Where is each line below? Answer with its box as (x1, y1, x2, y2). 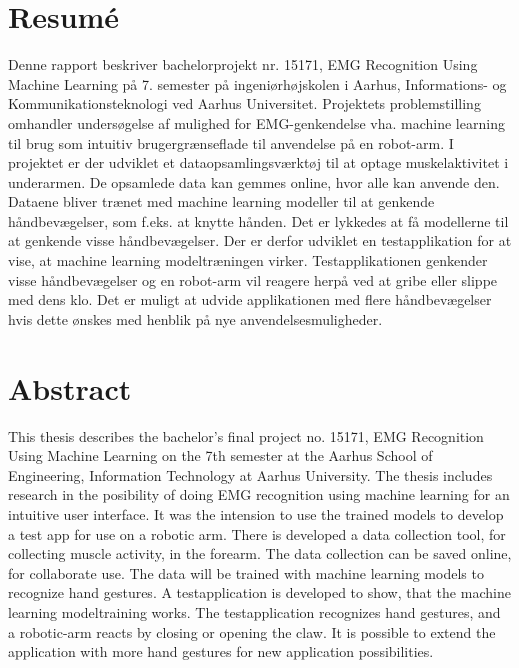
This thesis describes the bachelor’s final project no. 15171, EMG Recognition (8, 425, 484, 446)
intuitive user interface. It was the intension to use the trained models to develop (8, 503, 504, 524)
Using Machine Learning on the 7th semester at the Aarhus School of (8, 445, 433, 466)
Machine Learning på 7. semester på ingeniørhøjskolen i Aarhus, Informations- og (8, 73, 507, 94)
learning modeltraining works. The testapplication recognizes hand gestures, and (8, 601, 501, 622)
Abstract (8, 367, 132, 408)
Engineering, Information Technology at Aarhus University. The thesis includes (8, 464, 493, 485)
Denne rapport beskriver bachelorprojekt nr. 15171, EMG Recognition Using (8, 54, 478, 75)
